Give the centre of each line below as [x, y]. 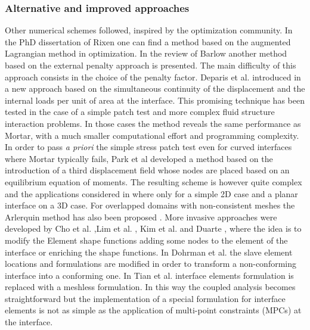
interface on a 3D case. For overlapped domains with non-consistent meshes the [150, 205]
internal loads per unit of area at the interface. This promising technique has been [155, 100]
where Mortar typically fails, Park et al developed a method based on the [139, 158]
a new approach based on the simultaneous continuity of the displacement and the [155, 88]
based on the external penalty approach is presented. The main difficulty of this [151, 65]
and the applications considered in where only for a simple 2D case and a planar [151, 193]
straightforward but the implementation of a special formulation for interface [145, 298]
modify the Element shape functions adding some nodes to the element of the [146, 240]
